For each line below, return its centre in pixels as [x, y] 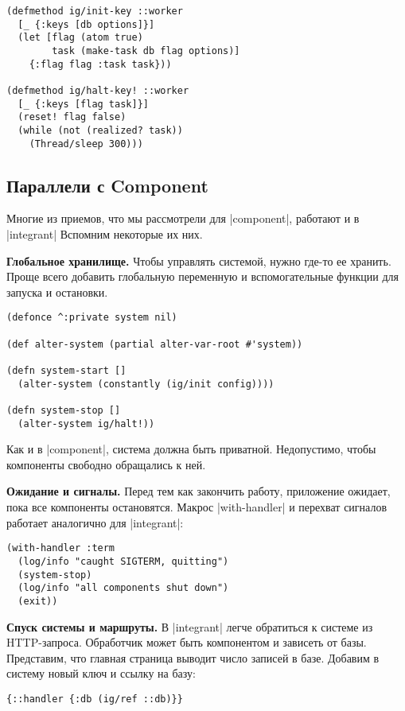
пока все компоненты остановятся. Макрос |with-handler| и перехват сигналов [197, 507]
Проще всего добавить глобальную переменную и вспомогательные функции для [202, 276]
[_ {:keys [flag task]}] [83, 104]
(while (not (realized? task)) [100, 130]
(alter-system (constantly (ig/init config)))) [146, 384]
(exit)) [38, 601]
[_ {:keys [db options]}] [86, 24]
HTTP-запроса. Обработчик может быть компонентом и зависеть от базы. [187, 642]
